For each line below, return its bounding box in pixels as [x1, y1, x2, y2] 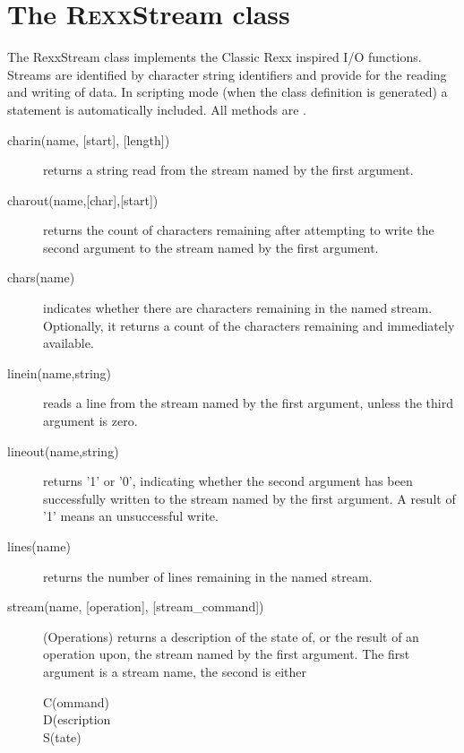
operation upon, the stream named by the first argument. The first [43, 645, 410, 663]
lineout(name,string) [7, 441, 119, 460]
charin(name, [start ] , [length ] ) [7, 130, 170, 149]
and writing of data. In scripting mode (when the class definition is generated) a [7, 82, 448, 101]
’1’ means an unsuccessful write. [43, 506, 219, 525]
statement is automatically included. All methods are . [7, 100, 306, 118]
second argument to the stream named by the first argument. [43, 238, 379, 256]
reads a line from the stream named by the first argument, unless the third [43, 394, 453, 412]
